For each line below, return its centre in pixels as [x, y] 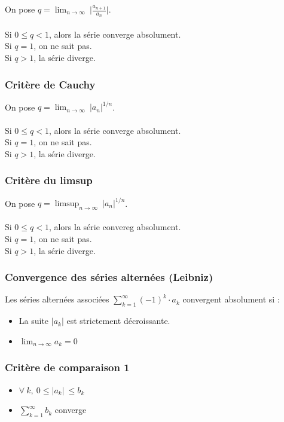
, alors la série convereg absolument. [115, 227]
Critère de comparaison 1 [67, 367]
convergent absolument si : [231, 299]
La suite [34, 321]
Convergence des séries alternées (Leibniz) [109, 277]
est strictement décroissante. [118, 321]
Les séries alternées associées [57, 299]
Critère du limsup [49, 180]
